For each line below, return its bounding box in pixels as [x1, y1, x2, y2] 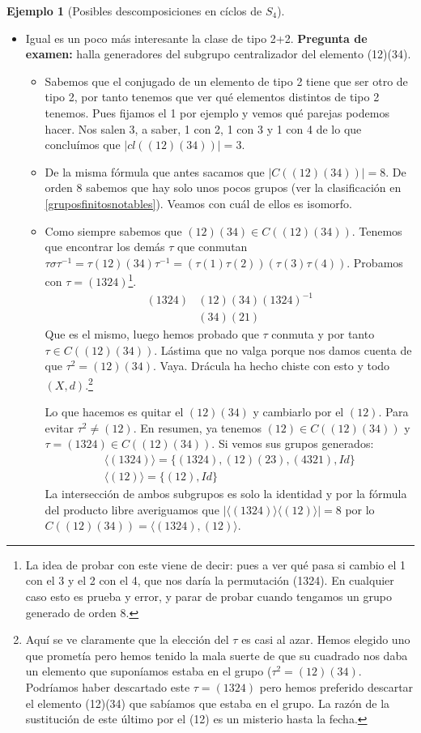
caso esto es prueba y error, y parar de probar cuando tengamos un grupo [25, 587, 392, 604]
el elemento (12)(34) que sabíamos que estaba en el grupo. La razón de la [25, 694, 390, 711]
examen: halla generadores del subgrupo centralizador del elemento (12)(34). [25, 45, 411, 62]
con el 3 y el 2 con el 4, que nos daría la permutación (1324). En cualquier [25, 572, 394, 589]
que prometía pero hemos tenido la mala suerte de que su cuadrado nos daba [25, 646, 408, 663]
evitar [45, 419, 74, 436]
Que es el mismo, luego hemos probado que [45, 326, 259, 343]
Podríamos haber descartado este [25, 678, 190, 695]
